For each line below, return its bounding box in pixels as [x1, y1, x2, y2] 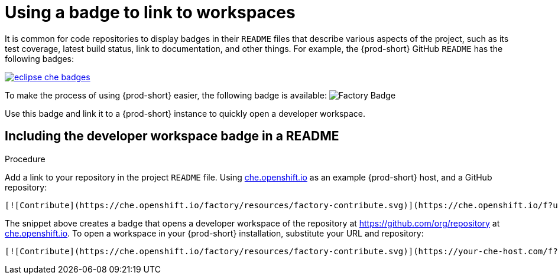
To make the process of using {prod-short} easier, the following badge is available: [5, 90, 327, 100]
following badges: [5, 53, 74, 64]
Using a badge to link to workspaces [5, 2, 296, 22]
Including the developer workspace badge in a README [5, 129, 339, 144]
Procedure [5, 153, 46, 164]
